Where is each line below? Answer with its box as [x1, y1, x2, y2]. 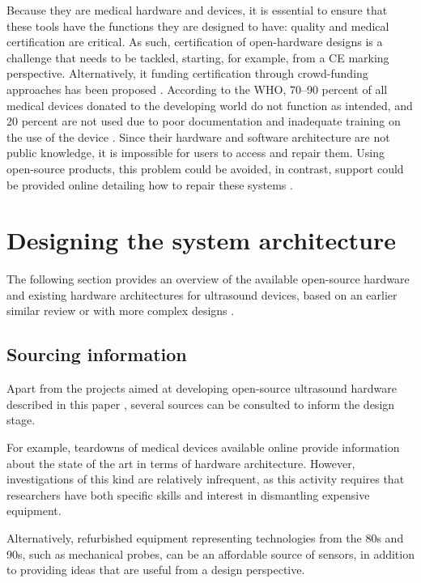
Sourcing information [6, 342, 187, 367]
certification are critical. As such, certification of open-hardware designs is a [6, 33, 383, 50]
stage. [6, 411, 36, 428]
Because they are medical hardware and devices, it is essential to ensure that [6, 2, 388, 18]
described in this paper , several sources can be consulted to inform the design [6, 395, 395, 412]
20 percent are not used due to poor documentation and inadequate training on [6, 113, 401, 130]
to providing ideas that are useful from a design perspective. [6, 561, 305, 578]
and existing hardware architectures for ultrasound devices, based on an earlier [6, 286, 398, 303]
